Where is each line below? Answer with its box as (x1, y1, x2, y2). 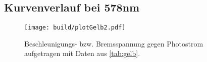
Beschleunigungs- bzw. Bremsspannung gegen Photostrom (24, 38, 203, 48)
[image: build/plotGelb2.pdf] (24, 24, 126, 31)
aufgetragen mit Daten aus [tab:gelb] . (24, 48, 140, 58)
